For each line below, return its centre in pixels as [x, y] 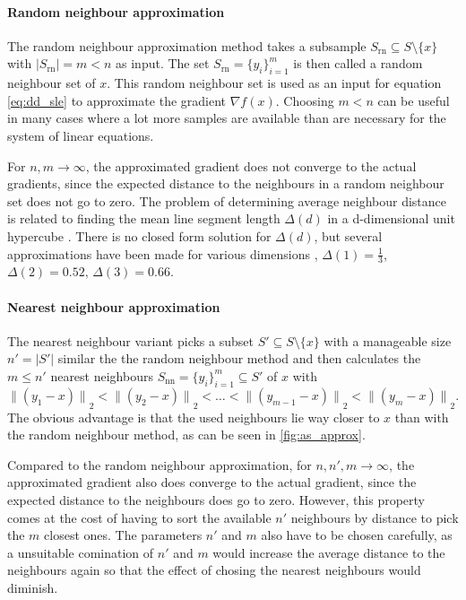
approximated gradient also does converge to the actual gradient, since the [212, 482]
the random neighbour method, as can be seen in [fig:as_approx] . [186, 435]
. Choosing [305, 100]
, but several [348, 235]
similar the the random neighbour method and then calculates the [239, 358]
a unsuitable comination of [81, 552]
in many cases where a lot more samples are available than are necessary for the [227, 118]
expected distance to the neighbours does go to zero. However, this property [216, 499]
